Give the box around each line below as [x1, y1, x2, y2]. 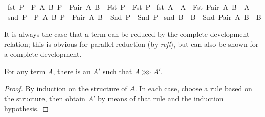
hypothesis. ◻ [4, 103, 49, 113]
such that [102, 65, 132, 76]
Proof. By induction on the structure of [4, 83, 127, 93]
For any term [4, 65, 46, 76]
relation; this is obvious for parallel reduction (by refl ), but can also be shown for [4, 38, 259, 49]
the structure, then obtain [4, 93, 85, 104]
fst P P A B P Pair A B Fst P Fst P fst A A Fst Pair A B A [7, 2, 250, 12]
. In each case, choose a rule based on [135, 83, 252, 93]
